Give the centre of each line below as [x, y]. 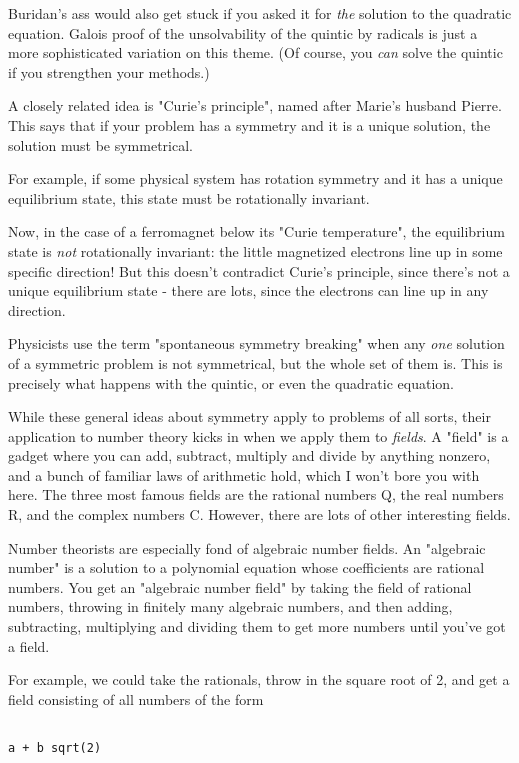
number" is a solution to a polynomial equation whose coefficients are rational [246, 567]
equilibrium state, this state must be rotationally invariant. [189, 197]
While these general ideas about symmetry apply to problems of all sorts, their [249, 416]
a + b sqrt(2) [55, 748]
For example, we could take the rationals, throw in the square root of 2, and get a [259, 679]
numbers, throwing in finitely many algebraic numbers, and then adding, [230, 606]
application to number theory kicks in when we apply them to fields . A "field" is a [258, 435]
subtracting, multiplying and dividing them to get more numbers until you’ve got [257, 626]
